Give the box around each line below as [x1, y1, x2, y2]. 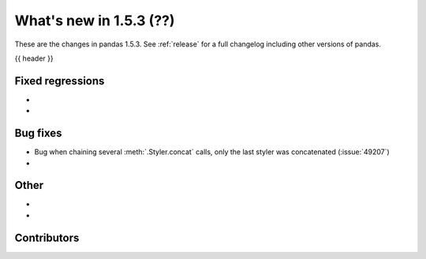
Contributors [14, 231, 80, 244]
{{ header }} [14, 54, 54, 63]
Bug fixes [14, 127, 62, 140]
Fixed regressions [14, 74, 105, 87]
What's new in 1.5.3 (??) [14, 12, 175, 29]
